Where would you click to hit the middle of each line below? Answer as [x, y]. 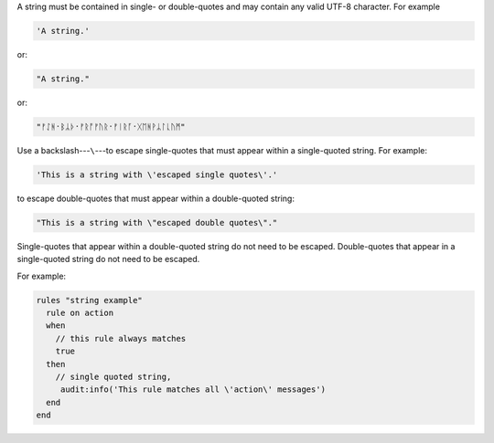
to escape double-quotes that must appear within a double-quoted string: [156, 198]
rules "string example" [90, 300]
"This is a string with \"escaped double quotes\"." [157, 222]
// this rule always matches [121, 338]
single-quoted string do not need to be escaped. [108, 259]
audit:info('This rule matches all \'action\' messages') [193, 390]
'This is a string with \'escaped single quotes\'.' [157, 174]
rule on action [80, 313]
